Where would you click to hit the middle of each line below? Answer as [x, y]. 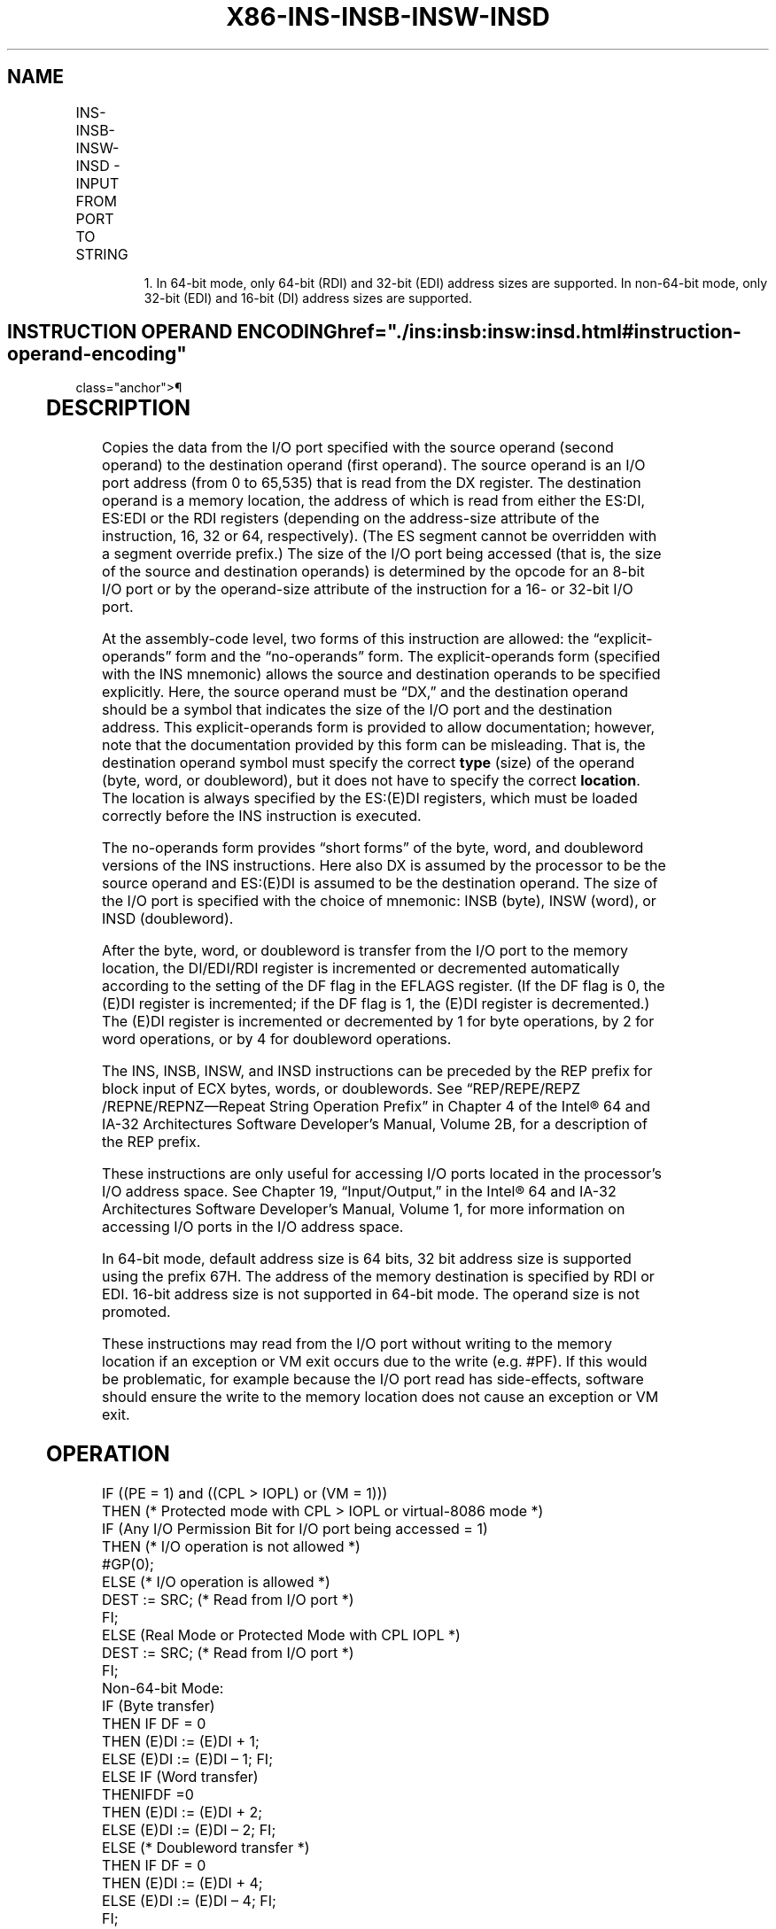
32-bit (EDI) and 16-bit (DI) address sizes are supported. [308, 298]
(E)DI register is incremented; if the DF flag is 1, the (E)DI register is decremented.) [376, 1004]
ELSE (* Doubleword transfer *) [206, 1848]
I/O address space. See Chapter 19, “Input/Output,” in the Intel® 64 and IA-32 [359, 1192]
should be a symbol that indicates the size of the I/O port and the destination [357, 710]
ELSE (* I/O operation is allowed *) [216, 1582]
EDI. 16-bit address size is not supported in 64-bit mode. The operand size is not [371, 1294]
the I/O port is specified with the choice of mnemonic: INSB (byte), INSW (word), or [379, 901]
